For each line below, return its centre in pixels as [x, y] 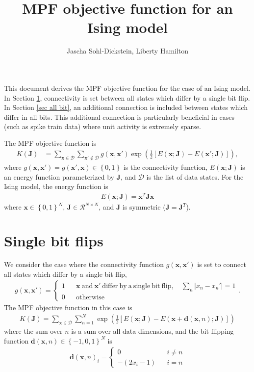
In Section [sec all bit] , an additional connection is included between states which [126, 107]
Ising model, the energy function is [56, 186]
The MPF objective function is [50, 143]
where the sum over [33, 331]
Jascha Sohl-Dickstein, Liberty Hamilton [127, 51]
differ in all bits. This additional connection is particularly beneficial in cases [119, 117]
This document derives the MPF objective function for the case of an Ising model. [127, 88]
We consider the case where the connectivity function [84, 264]
